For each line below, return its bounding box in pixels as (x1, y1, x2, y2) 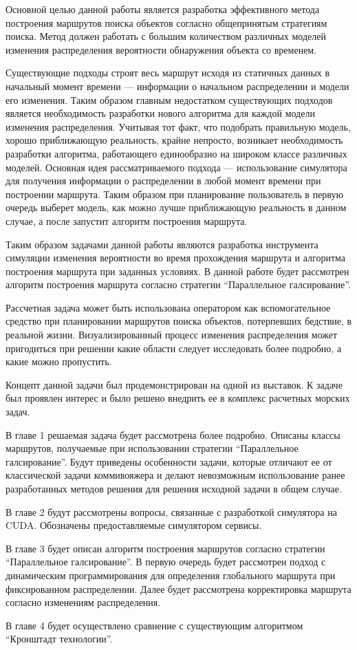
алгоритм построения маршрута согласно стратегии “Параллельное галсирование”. (6, 277, 351, 292)
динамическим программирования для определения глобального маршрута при (6, 567, 336, 582)
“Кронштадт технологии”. (6, 631, 113, 646)
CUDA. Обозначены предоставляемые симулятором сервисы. (6, 518, 262, 532)
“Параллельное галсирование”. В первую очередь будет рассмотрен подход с (6, 554, 326, 569)
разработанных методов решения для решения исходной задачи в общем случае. (6, 481, 342, 495)
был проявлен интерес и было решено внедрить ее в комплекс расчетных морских (6, 391, 350, 405)
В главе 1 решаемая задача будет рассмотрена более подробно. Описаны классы (6, 427, 340, 442)
